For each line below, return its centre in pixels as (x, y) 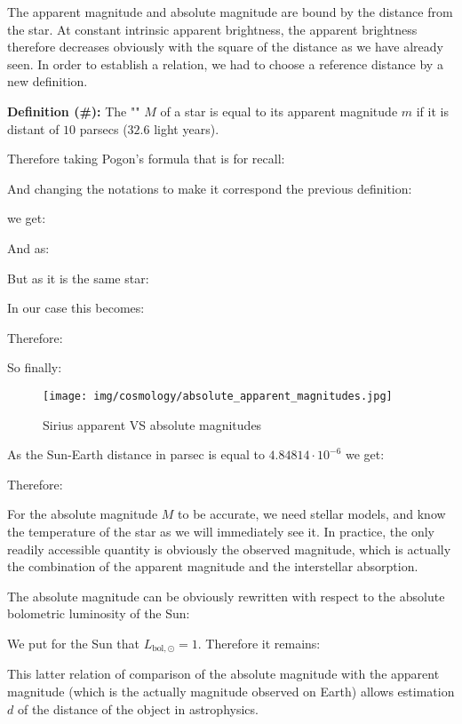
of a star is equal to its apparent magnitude (279, 111)
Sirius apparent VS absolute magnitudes (152, 424)
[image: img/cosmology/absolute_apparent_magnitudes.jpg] (218, 396)
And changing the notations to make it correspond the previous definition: (210, 188)
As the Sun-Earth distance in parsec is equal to (136, 454)
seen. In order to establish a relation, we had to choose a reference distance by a (225, 64)
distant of (33, 128)
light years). (187, 128)
